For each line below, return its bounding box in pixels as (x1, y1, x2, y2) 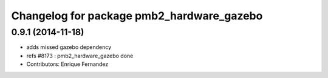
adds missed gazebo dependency (26, 44, 112, 51)
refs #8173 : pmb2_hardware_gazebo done (26, 52, 134, 59)
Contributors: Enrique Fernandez (26, 60, 109, 68)
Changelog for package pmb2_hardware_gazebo (11, 9, 263, 22)
